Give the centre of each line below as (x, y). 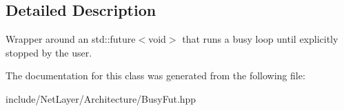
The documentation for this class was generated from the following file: (155, 75)
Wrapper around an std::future (71, 39)
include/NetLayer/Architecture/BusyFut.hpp (101, 98)
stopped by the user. (49, 52)
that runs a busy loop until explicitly (260, 39)
